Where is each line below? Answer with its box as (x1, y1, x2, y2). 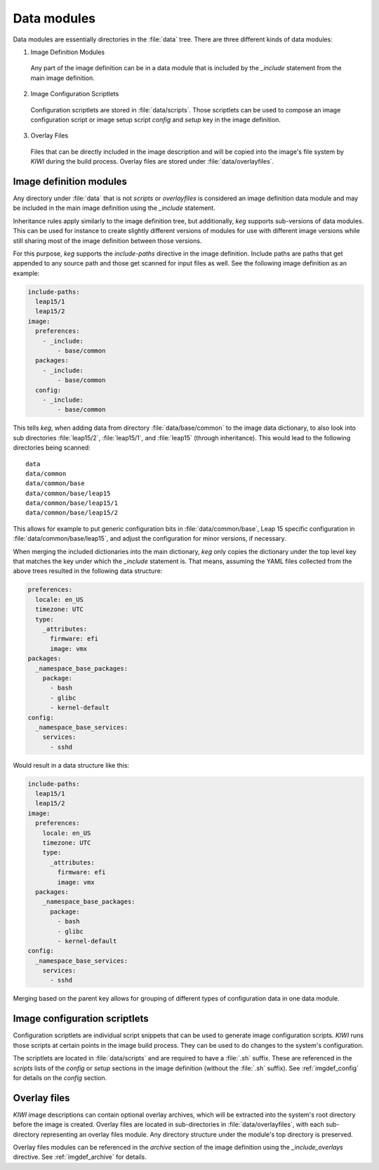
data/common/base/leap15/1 (25, 499, 119, 507)
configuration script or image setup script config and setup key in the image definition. (30, 115, 281, 124)
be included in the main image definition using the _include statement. (13, 204, 215, 212)
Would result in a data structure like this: (13, 761, 130, 769)
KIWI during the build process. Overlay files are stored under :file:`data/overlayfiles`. (30, 157, 274, 166)
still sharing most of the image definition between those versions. (13, 236, 202, 245)
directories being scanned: (13, 443, 91, 452)
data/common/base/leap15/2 (25, 509, 119, 517)
